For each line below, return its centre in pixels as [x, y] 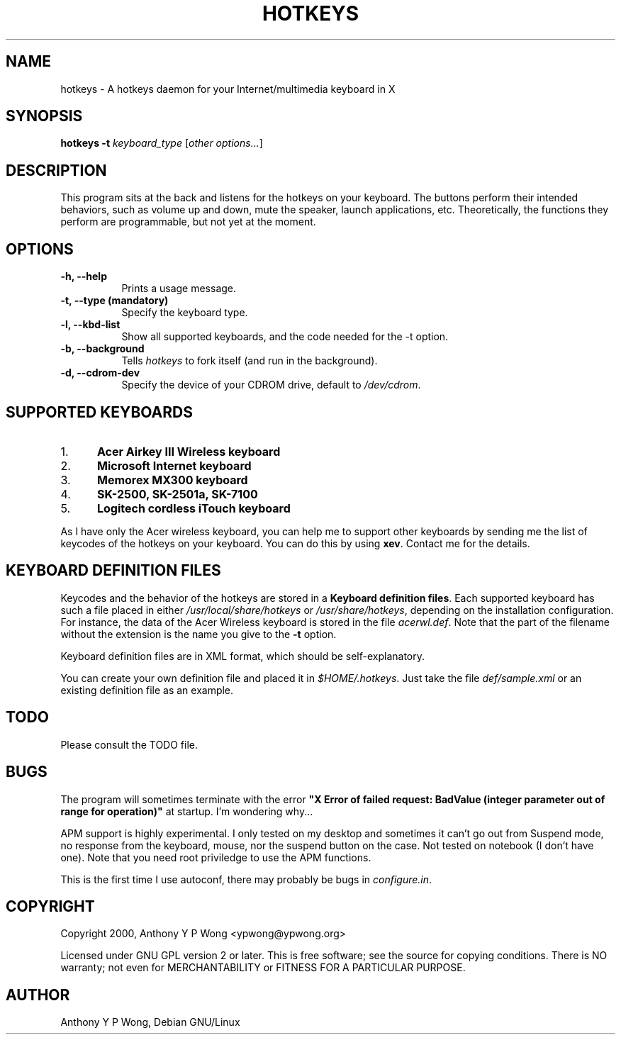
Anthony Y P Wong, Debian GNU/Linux [150, 1022]
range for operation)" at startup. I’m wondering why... [187, 811]
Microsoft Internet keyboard [174, 465]
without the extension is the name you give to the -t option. [198, 634]
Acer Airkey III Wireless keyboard [189, 451]
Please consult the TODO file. [129, 744]
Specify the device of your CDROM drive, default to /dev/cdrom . [271, 385]
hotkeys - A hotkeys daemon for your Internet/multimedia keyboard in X [228, 89]
